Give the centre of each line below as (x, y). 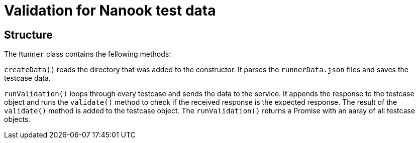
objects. (17, 119)
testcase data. (27, 78)
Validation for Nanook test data (110, 11)
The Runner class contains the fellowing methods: (88, 54)
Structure (28, 35)
